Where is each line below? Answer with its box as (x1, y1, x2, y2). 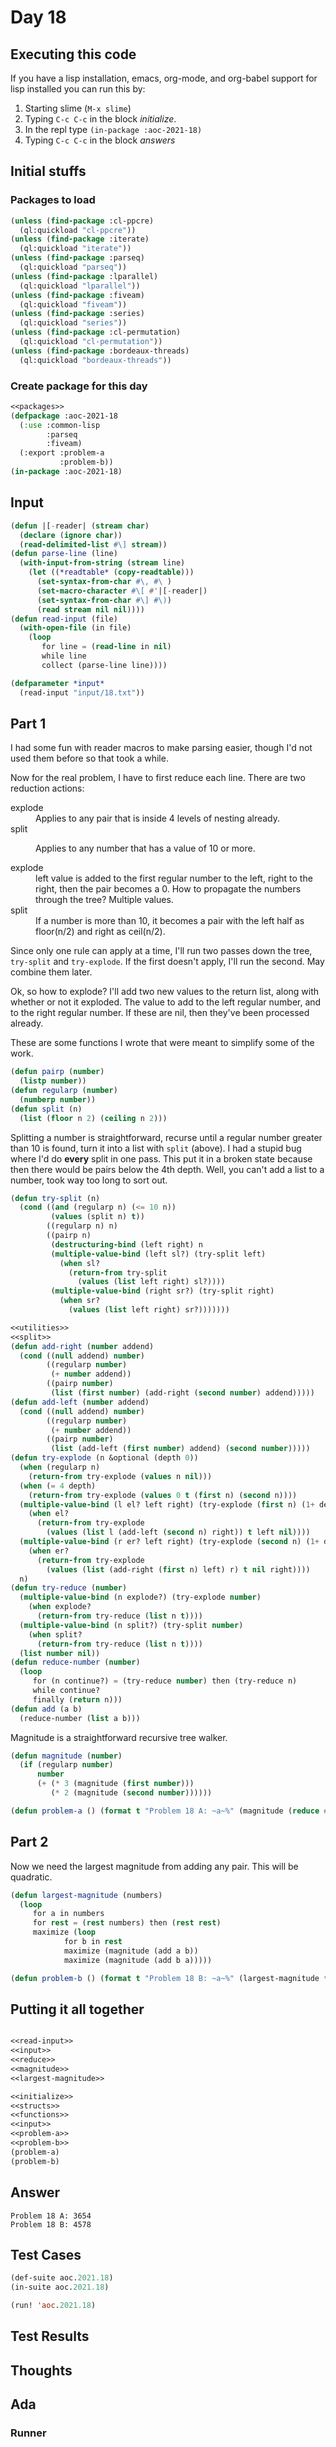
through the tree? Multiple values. (35, 894, 174, 906)
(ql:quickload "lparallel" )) (19, 281, 141, 291)
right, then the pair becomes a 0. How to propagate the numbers (35, 883, 302, 895)
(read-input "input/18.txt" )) (19, 687, 145, 698)
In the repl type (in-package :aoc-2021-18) (24, 124, 203, 135)
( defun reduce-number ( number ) (10, 1657, 141, 1668)
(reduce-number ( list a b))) (19, 1713, 141, 1723)
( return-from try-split (68, 1267, 168, 1278)
